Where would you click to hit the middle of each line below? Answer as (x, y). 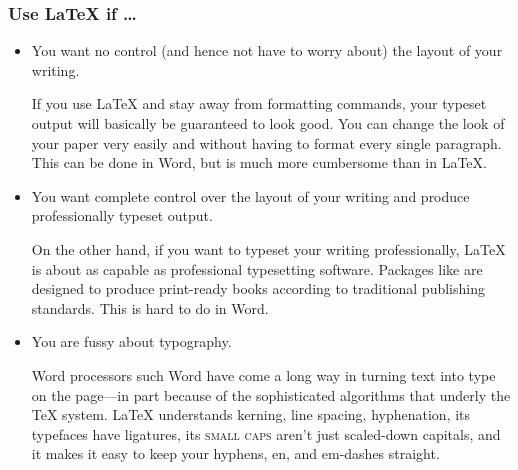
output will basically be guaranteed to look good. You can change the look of (268, 123)
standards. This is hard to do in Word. (150, 307)
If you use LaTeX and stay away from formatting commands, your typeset (259, 103)
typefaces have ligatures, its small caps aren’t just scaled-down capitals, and (266, 433)
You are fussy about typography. (131, 341)
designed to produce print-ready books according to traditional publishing (258, 288)
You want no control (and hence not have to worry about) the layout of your (267, 50)
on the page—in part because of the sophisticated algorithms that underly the (271, 394)
